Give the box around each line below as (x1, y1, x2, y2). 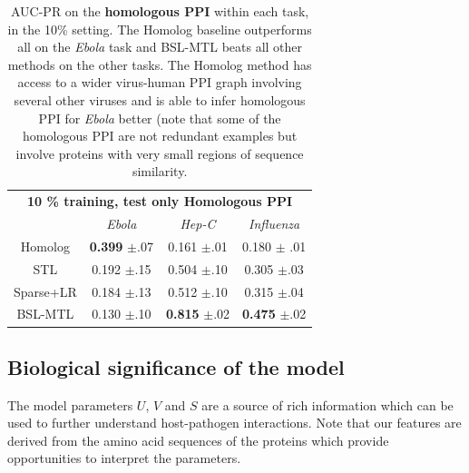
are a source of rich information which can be (201, 395, 454, 414)
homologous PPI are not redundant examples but (23, 126, 298, 145)
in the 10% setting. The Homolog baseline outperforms (7, 19, 312, 38)
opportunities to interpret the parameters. (7, 448, 241, 468)
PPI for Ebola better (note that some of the (38, 108, 281, 127)
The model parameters (7, 395, 133, 414)
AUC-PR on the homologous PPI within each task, (10, 2, 309, 20)
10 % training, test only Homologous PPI (27, 192, 293, 211)
